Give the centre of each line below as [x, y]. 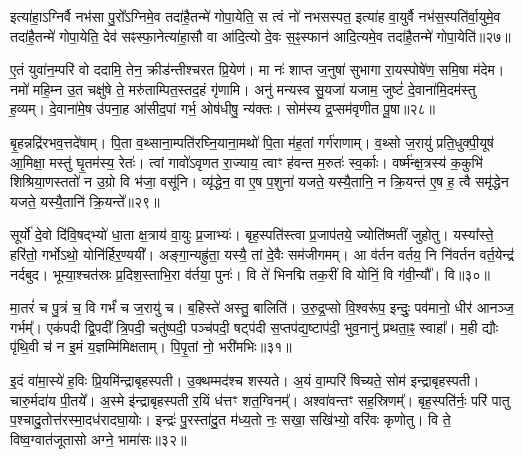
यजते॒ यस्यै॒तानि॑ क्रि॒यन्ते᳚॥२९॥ [85, 200]
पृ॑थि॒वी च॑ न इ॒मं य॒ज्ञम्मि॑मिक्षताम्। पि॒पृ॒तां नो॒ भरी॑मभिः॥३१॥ [151, 346]
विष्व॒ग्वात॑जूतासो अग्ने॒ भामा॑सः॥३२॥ [98, 438]
